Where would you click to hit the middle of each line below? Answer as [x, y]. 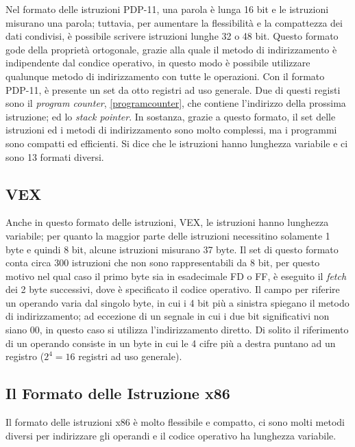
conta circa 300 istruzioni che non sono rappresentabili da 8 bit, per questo [163, 263]
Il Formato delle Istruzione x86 [118, 393]
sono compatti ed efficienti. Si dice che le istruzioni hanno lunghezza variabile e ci [177, 143]
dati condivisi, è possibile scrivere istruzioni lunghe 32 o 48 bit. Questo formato [172, 36]
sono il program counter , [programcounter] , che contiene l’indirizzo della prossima [176, 103]
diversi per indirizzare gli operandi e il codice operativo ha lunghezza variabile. [171, 435]
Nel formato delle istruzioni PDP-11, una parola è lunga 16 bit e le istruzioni [167, 9]
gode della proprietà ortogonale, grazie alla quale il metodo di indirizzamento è [171, 49]
